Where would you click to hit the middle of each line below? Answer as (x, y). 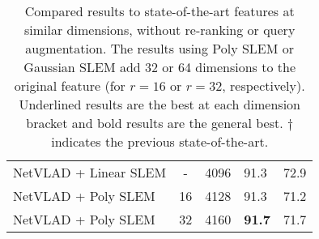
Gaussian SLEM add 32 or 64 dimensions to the (159, 67)
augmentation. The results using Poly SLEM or (160, 48)
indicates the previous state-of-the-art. (160, 141)
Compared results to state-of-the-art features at (159, 11)
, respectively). (264, 85)
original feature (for (70, 85)
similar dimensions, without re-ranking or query (160, 30)
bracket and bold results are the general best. (155, 123)
